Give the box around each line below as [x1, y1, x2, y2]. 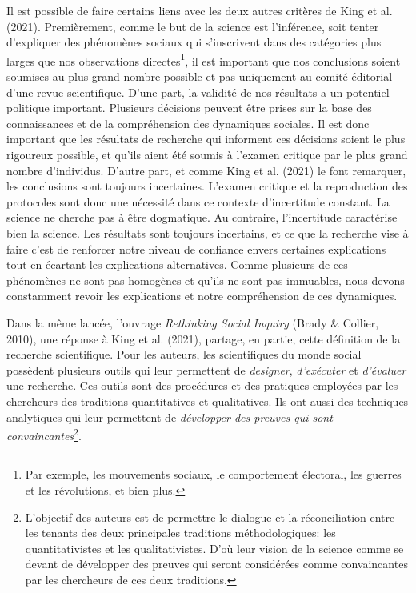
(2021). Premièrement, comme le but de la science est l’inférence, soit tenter [6, 18, 379, 34]
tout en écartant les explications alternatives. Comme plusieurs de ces [6, 256, 348, 273]
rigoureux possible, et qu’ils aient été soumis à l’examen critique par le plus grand [6, 146, 408, 162]
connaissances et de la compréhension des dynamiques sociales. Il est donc [6, 114, 370, 131]
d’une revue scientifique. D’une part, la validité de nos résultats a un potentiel [6, 83, 390, 100]
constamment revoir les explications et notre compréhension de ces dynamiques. [6, 287, 398, 304]
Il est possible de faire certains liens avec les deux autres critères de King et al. [6, 2, 393, 18]
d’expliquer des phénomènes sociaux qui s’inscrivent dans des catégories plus [6, 34, 382, 50]
